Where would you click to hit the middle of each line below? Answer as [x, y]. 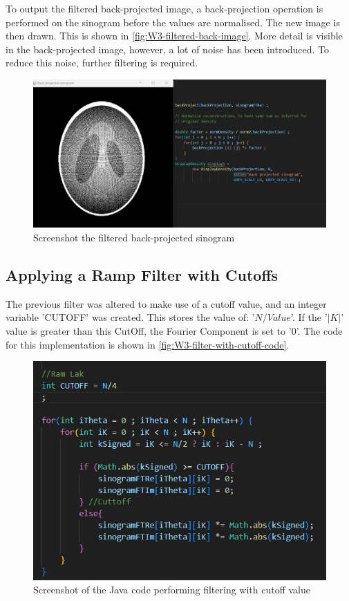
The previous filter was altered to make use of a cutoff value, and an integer [166, 303]
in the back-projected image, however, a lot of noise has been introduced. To [168, 49]
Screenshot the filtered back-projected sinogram [134, 238]
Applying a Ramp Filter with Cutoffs [142, 275]
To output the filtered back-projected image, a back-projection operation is [164, 8]
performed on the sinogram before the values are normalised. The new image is [173, 22]
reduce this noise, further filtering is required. [102, 63]
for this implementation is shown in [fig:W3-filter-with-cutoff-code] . [148, 344]
